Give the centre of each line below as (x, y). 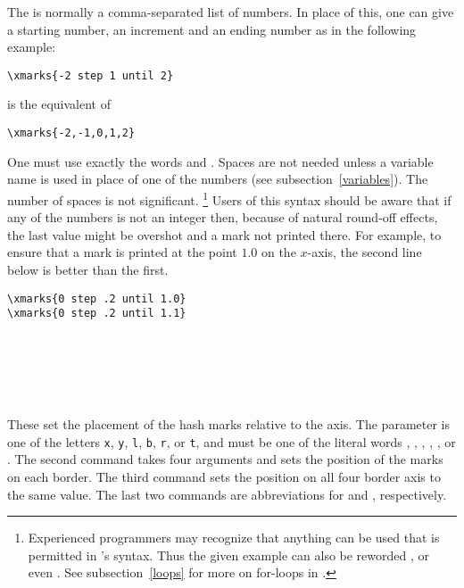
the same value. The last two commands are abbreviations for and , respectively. (227, 494)
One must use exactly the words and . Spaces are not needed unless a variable (220, 161)
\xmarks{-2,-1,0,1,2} (71, 133)
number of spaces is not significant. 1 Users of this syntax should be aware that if (229, 198)
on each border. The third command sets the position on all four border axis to (224, 477)
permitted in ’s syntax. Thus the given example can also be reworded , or (229, 555)
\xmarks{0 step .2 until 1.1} (97, 314)
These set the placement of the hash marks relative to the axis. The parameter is (228, 424)
